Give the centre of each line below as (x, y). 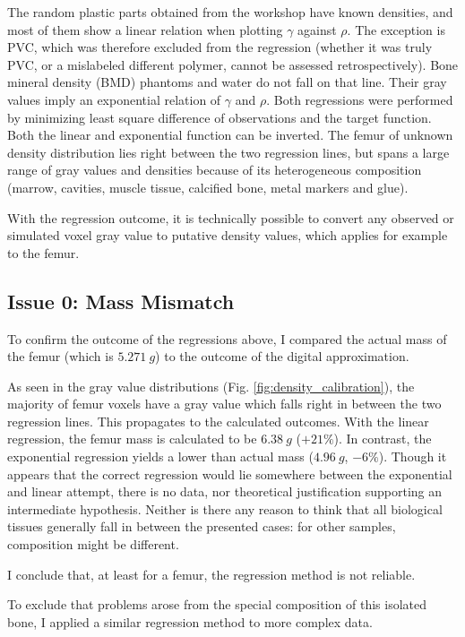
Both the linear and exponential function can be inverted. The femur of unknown (230, 135)
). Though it (413, 456)
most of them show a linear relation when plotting (145, 29)
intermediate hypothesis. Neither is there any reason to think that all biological (225, 508)
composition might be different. (93, 544)
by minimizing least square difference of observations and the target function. (220, 117)
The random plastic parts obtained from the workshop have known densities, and (230, 12)
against (317, 29)
